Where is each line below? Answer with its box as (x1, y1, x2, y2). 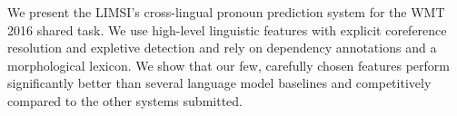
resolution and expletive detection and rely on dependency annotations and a (7, 38, 437, 57)
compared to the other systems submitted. (7, 91, 243, 110)
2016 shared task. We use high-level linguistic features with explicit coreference (7, 20, 447, 39)
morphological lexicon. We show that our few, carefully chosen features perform (7, 55, 450, 74)
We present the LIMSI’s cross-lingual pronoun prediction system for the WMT (7, 3, 445, 21)
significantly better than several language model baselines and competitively (7, 73, 432, 92)
